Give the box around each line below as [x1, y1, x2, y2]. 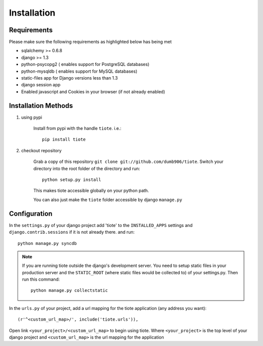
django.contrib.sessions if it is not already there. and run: [9, 229, 135, 235]
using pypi [21, 114, 42, 120]
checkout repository [21, 147, 62, 153]
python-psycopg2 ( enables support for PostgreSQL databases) [21, 61, 150, 67]
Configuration [9, 209, 53, 218]
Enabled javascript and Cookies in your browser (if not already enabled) [21, 88, 166, 95]
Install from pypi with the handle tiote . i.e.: [33, 125, 122, 131]
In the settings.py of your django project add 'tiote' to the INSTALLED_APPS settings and [9, 222, 193, 228]
